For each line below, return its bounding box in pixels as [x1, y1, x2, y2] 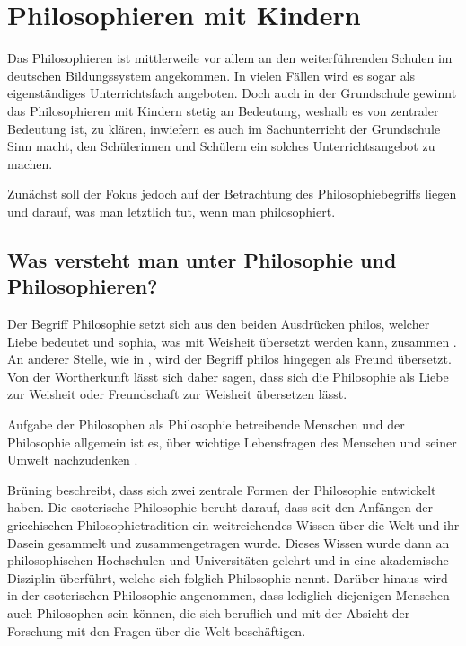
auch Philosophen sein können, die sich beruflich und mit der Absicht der [7, 603, 410, 622]
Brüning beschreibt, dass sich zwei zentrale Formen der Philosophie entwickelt [7, 480, 436, 499]
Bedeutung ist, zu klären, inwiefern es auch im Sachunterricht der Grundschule [7, 119, 441, 137]
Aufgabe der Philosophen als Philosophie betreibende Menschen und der [7, 415, 405, 434]
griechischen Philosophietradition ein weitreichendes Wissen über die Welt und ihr [7, 516, 460, 534]
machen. [7, 154, 53, 173]
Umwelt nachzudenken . [7, 450, 138, 469]
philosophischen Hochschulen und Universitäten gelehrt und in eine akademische [7, 551, 449, 570]
